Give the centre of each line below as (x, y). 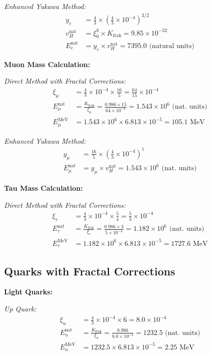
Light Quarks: (28, 292)
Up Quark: (20, 308)
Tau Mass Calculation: (43, 188)
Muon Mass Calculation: (47, 64)
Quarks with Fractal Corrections (90, 271)
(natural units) (172, 46)
